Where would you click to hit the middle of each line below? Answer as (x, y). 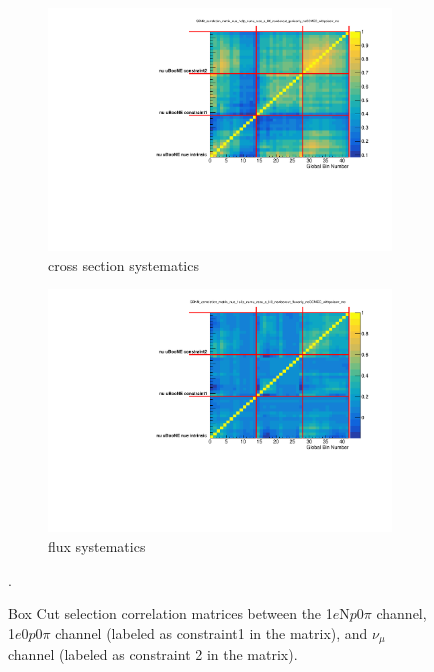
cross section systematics (123, 264)
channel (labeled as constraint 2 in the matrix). (153, 654)
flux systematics (97, 546)
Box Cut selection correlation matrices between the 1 (170, 613)
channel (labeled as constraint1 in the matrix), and (211, 632)
